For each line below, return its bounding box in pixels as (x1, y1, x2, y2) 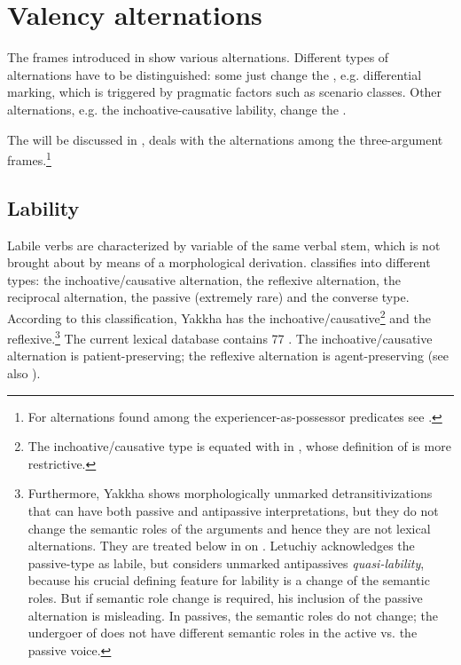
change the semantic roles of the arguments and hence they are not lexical (27, 519, 431, 537)
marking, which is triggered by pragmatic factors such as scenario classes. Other (7, 83, 442, 101)
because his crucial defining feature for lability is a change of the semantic (27, 571, 430, 590)
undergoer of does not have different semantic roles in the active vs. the (27, 623, 418, 642)
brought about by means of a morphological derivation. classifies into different (7, 253, 431, 272)
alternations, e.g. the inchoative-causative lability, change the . (7, 99, 347, 118)
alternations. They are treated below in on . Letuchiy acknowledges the (27, 536, 415, 555)
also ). (7, 364, 41, 383)
